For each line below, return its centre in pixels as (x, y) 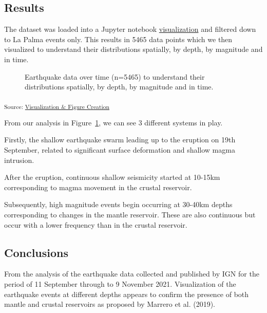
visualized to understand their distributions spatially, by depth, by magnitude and (133, 49)
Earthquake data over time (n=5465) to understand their (115, 76)
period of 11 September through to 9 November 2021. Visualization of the (120, 284)
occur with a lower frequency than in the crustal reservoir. (96, 224)
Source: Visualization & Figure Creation (57, 106)
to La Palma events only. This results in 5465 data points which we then (118, 39)
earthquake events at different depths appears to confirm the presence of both (127, 294)
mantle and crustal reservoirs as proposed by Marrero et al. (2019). (110, 304)
